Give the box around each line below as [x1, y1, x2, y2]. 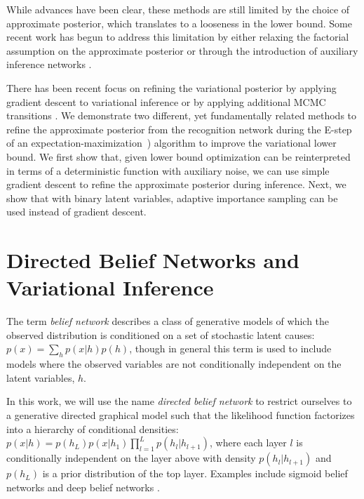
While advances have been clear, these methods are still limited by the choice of [6, 2, 350, 16]
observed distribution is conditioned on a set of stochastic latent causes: [6, 327, 315, 342]
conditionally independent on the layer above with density [6, 451, 256, 465]
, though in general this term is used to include [129, 341, 332, 356]
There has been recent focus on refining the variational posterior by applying [6, 80, 337, 95]
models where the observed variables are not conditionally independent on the [6, 357, 342, 371]
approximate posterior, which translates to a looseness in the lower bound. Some [6, 15, 352, 30]
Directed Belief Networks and [6, 246, 299, 274]
